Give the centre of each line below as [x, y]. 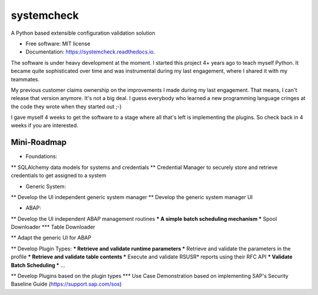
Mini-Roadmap [39, 142]
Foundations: [42, 157]
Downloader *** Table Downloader [53, 227]
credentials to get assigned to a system [59, 175]
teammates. [25, 79]
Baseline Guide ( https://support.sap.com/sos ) [66, 284]
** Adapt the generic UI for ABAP [51, 238]
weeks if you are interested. [45, 125]
